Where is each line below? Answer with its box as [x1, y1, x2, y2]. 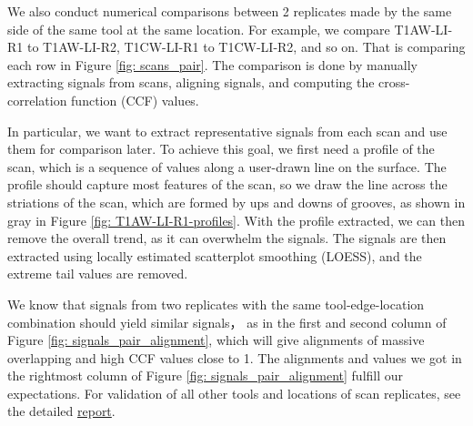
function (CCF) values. [71, 90, 199, 109]
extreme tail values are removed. [7, 264, 188, 283]
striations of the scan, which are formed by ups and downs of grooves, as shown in [7, 192, 466, 211]
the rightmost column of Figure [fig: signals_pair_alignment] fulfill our [7, 366, 404, 385]
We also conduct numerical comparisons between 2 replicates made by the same [7, 2, 452, 20]
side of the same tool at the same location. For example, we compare [7, 19, 390, 38]
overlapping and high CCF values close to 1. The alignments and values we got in [7, 348, 462, 367]
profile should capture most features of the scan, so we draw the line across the [7, 175, 448, 194]
